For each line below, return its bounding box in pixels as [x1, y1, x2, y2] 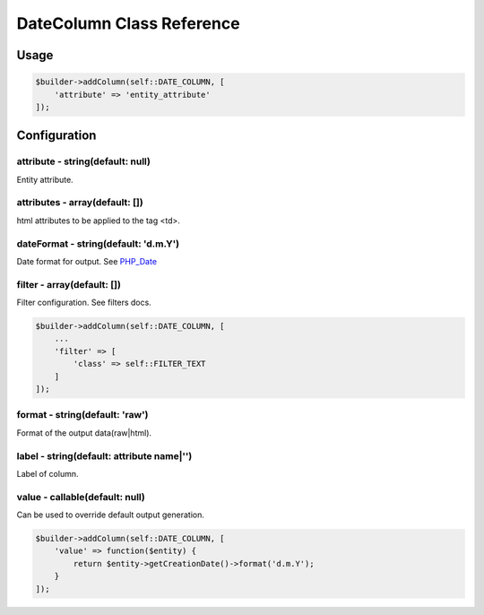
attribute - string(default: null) [16, 155, 151, 168]
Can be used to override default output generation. [16, 509, 205, 520]
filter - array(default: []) [16, 278, 121, 290]
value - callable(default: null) [16, 490, 145, 503]
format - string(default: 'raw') [16, 409, 149, 421]
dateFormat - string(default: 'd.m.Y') [16, 238, 180, 250]
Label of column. [16, 468, 79, 479]
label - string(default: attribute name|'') [16, 449, 193, 462]
